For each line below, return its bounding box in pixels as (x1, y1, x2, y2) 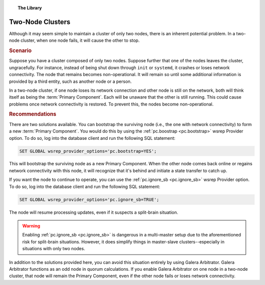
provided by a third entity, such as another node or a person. (9, 78, 132, 84)
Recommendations (9, 111, 56, 118)
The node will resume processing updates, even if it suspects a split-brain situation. (9, 209, 179, 215)
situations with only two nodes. (22, 246, 85, 252)
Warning (22, 223, 40, 229)
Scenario (9, 47, 32, 54)
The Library (18, 5, 42, 11)
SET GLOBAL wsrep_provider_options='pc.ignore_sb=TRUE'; (19, 197, 159, 202)
